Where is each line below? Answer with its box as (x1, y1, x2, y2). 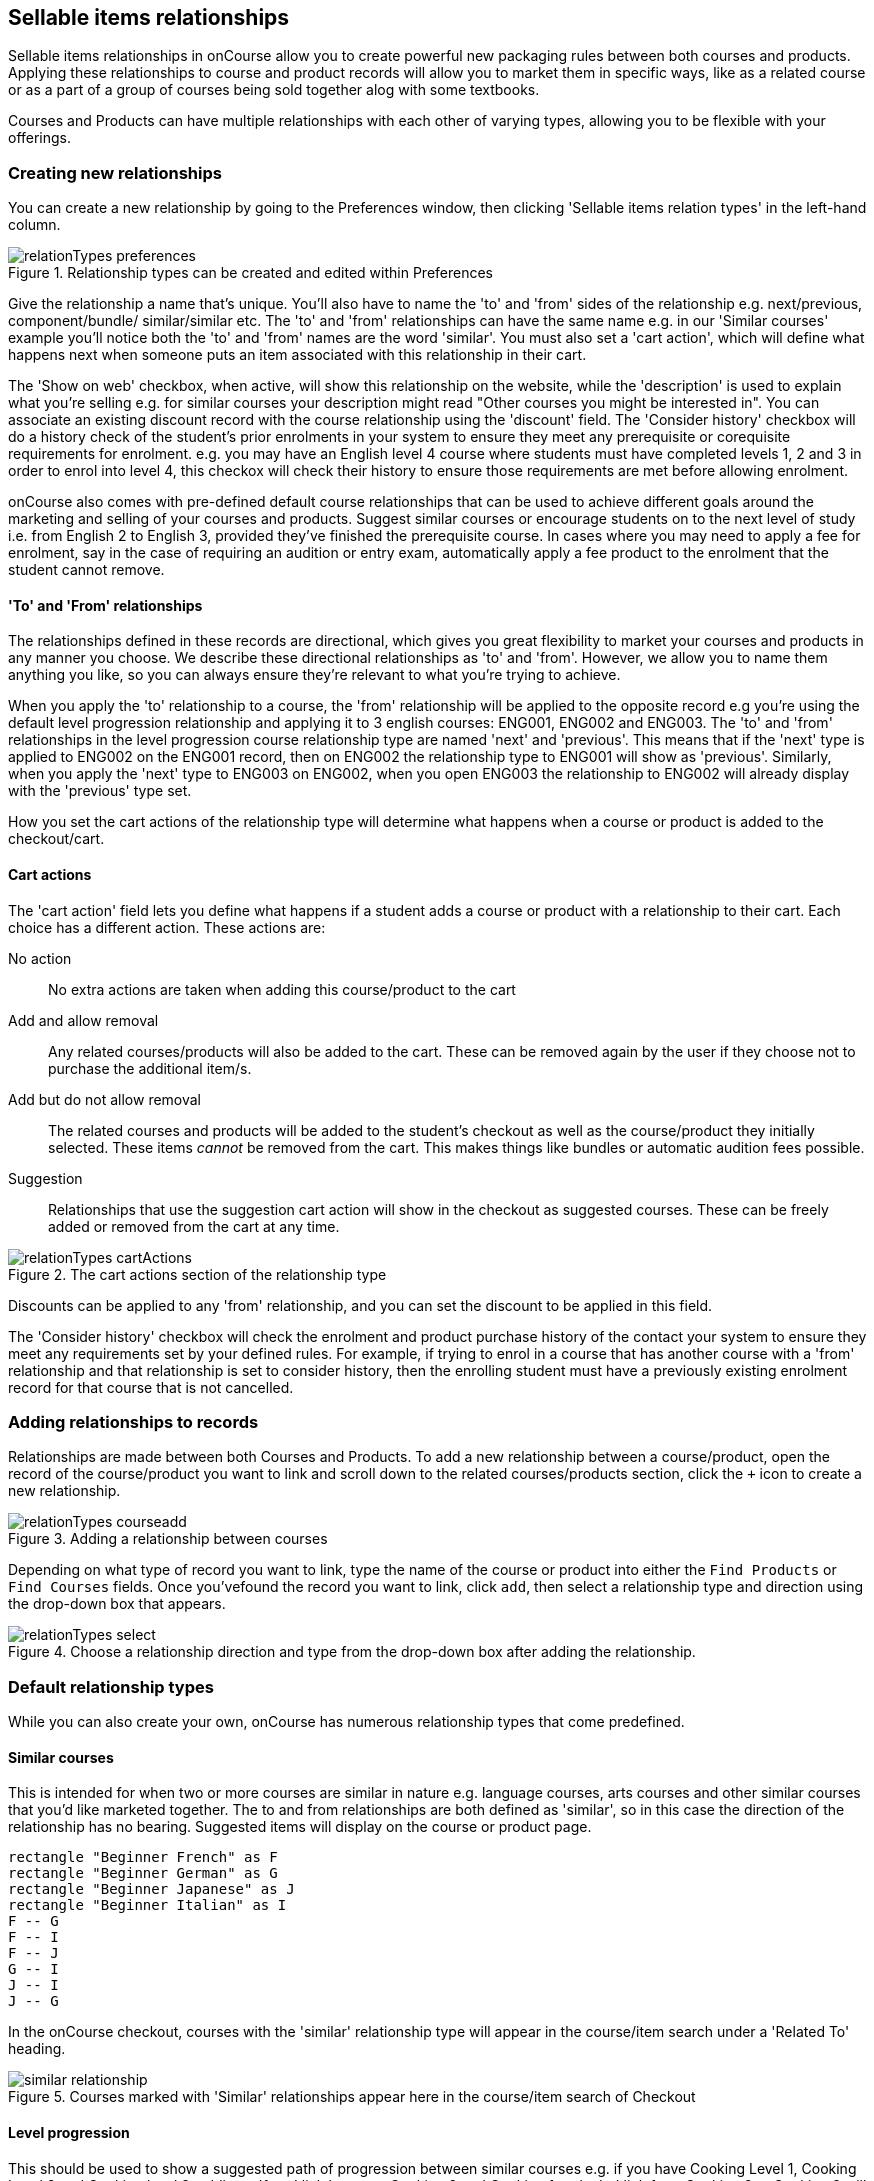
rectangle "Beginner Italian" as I (8, 1897, 287, 1914)
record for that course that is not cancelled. (8, 1378, 294, 1396)
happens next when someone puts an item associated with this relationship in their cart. (8, 346, 587, 364)
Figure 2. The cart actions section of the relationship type (8, 1265, 387, 1283)
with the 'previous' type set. (8, 782, 192, 800)
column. (8, 216, 61, 234)
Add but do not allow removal (8, 1090, 202, 1108)
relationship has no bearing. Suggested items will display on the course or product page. (8, 1818, 592, 1836)
